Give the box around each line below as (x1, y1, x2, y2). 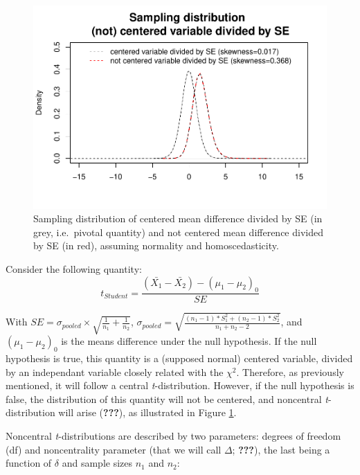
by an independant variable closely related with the (6, 364, 224, 379)
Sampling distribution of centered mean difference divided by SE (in (33, 211, 323, 226)
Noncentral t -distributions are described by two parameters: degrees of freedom (6, 429, 341, 443)
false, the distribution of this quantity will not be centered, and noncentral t (6, 391, 328, 406)
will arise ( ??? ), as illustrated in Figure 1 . (58, 405, 237, 420)
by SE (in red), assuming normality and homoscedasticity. (33, 238, 279, 253)
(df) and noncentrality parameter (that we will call (6, 442, 222, 456)
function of (6, 456, 52, 470)
